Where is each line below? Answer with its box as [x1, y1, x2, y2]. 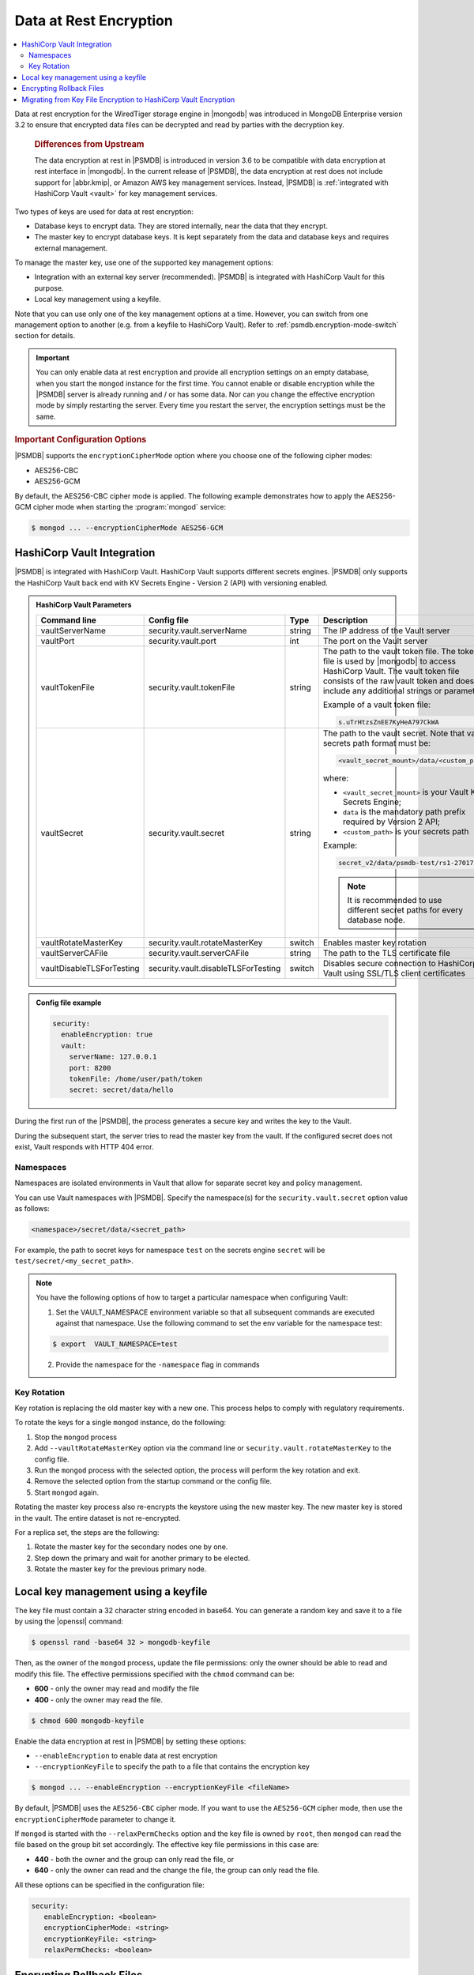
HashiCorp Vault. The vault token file [322, 665, 460, 676]
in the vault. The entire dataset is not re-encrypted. [14, 1513, 181, 1522]
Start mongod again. [34, 1488, 100, 1497]
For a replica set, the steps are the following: [14, 1527, 160, 1537]
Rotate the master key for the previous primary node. [34, 1564, 207, 1574]
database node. [347, 914, 406, 925]
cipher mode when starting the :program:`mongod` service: [32, 502, 227, 511]
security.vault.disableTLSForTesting [148, 962, 281, 973]
